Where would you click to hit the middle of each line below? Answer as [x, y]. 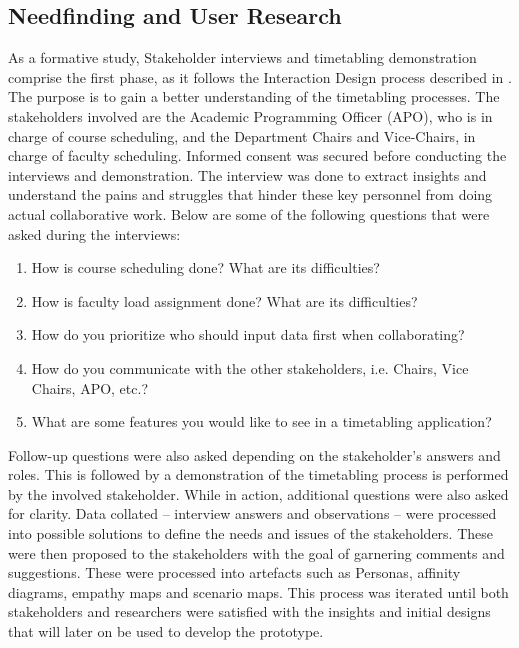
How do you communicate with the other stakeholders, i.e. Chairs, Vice [250, 367]
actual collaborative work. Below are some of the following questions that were [249, 213]
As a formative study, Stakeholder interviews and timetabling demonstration [242, 57]
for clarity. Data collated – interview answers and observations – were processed [252, 513]
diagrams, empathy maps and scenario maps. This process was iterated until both [258, 591]
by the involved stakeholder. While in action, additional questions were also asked [258, 493]
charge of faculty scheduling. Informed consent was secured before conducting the [257, 155]
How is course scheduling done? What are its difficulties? [205, 267]
